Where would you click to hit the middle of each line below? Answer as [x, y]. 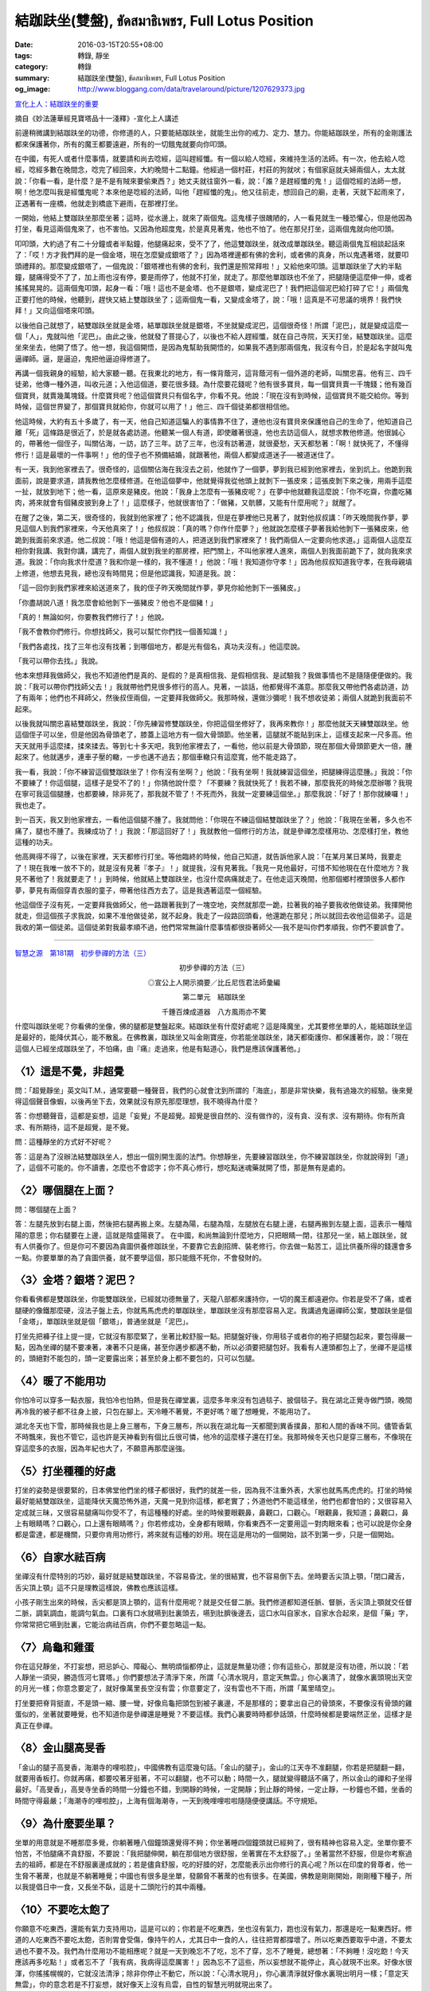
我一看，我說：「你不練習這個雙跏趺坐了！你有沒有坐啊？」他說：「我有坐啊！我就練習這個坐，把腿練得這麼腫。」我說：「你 [213, 772]
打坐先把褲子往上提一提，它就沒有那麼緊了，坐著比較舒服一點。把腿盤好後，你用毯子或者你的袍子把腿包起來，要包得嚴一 [213, 1336]
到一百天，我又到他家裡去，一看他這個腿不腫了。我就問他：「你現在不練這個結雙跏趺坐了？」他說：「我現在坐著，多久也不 [213, 819]
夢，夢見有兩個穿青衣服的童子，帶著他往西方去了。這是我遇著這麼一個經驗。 [140, 890]
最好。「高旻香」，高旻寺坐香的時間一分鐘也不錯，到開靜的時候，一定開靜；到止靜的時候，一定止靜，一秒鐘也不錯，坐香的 [213, 1790]
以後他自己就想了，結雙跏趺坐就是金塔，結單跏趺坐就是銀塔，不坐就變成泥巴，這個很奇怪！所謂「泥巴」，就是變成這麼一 [212, 325]
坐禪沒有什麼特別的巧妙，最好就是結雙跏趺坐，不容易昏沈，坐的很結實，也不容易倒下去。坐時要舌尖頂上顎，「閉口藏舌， [212, 1576]
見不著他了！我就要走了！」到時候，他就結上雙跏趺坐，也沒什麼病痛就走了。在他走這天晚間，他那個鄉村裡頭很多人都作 [210, 879]
